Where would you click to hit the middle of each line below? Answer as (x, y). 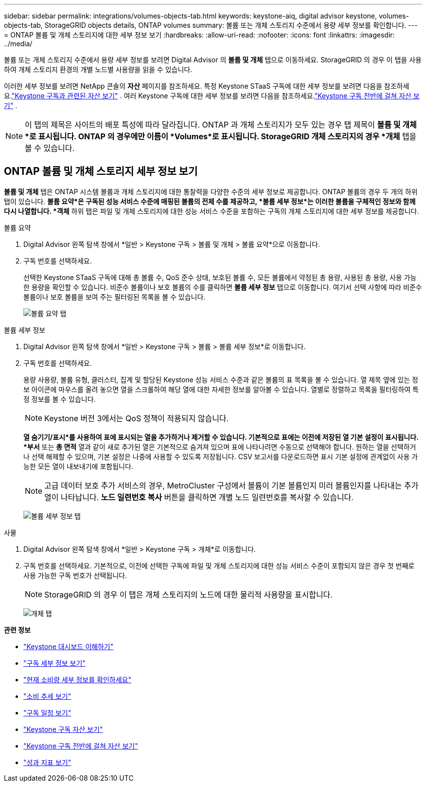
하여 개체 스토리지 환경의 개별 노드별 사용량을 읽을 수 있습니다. (98, 69)
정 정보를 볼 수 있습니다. (60, 399)
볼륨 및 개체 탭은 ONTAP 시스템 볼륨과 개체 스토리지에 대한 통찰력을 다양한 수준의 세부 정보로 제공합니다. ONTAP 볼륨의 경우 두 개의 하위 (211, 191)
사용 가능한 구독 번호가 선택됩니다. (75, 575)
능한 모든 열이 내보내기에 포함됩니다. (78, 466)
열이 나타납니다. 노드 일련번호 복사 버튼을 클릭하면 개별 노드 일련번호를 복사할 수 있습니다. (199, 497)
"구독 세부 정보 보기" (54, 663)
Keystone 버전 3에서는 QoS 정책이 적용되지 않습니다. (137, 418)
